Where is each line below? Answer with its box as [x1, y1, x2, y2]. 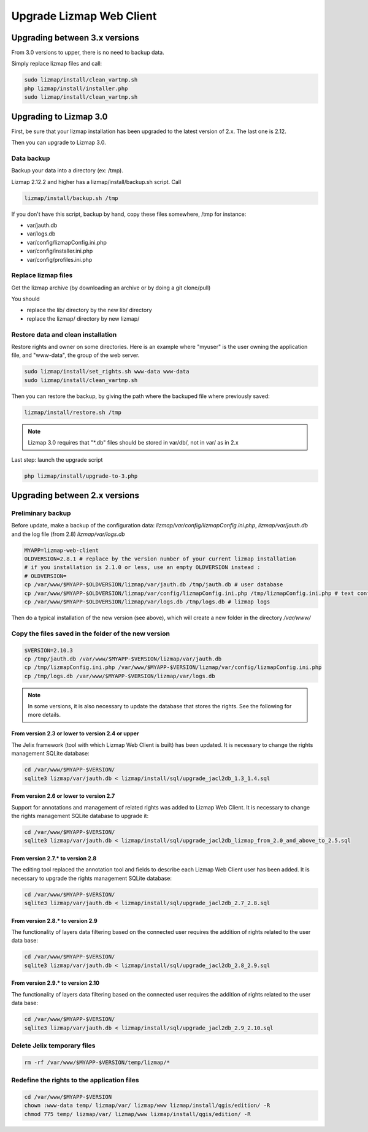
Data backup [11, 154, 50, 163]
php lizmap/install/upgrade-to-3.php [24, 472, 138, 480]
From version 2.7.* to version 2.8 [11, 854, 97, 862]
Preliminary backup [11, 509, 71, 518]
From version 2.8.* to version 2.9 [11, 917, 98, 924]
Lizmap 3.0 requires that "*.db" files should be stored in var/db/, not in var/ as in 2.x [28, 439, 239, 446]
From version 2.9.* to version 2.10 [11, 979, 100, 987]
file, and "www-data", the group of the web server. [11, 351, 140, 359]
